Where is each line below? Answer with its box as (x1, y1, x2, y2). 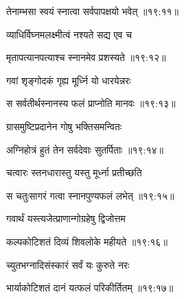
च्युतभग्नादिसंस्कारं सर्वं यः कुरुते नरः (6, 257, 130, 272)
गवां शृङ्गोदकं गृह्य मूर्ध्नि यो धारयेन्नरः (6, 73, 131, 87)
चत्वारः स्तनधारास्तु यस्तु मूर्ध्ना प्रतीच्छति (6, 165, 142, 180)
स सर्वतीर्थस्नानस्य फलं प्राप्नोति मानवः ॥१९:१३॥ (6, 96, 176, 110)
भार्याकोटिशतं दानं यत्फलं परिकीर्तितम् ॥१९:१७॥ (6, 280, 174, 295)
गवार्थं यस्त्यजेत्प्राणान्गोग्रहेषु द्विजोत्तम (6, 211, 126, 226)
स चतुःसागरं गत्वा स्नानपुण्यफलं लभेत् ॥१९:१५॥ (6, 188, 174, 202)
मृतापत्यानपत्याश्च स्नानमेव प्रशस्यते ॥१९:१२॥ (6, 50, 166, 64)
